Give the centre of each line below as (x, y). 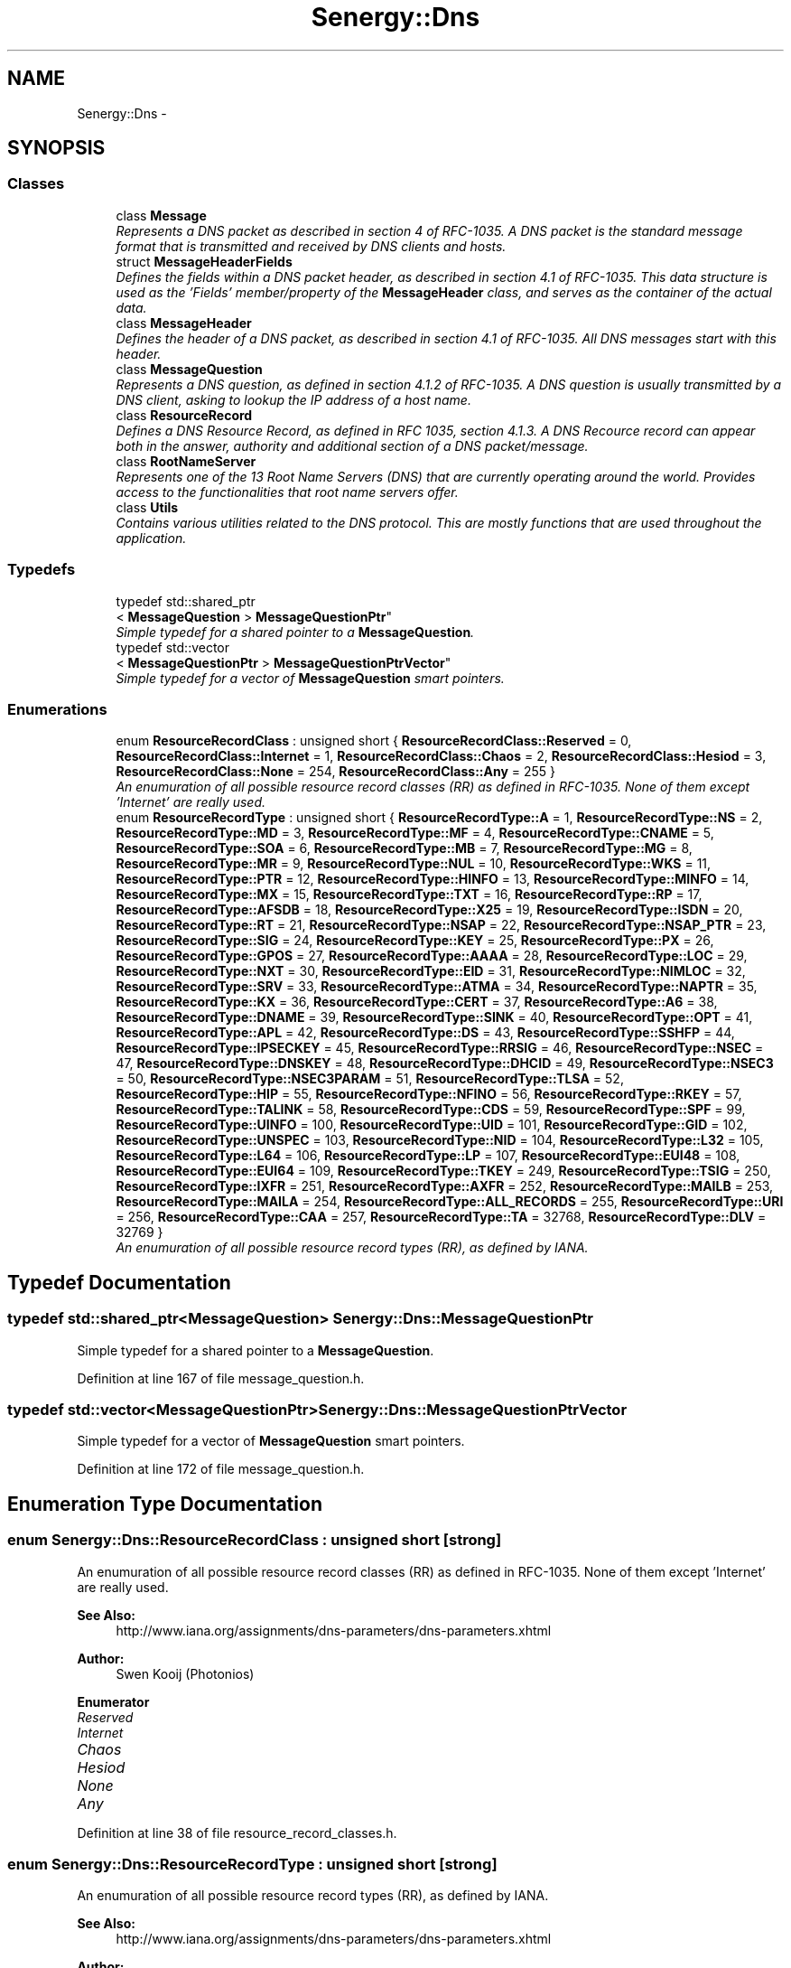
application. (151, 538)
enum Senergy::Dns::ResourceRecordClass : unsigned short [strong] (255, 1540)
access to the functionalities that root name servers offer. (287, 492)
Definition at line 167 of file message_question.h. (221, 1378)
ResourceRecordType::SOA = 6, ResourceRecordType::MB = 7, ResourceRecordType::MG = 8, (404, 848)
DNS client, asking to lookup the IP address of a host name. (293, 399)
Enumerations (57, 709)
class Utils (147, 507)
